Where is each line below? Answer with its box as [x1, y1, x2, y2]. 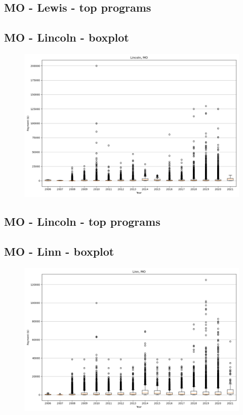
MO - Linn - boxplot [4, 244, 114, 259]
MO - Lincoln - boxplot [4, 29, 129, 45]
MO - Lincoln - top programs [4, 214, 160, 229]
